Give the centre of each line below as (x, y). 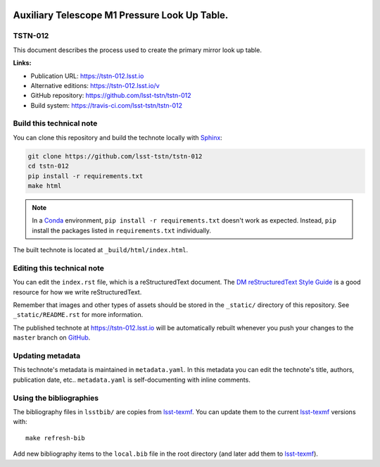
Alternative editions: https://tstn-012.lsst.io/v (95, 85)
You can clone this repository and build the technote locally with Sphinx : (118, 137)
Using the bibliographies (56, 398)
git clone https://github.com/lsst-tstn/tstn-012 (115, 156)
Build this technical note (55, 123)
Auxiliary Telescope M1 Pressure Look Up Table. (121, 15)
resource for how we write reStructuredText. (77, 292)
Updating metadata (47, 356)
